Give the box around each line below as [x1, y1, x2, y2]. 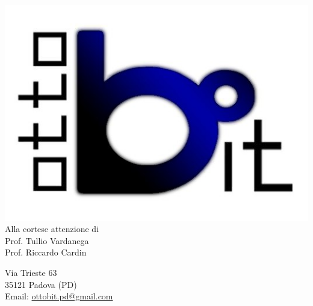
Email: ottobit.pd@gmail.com [5, 290, 113, 302]
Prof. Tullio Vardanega [5, 234, 89, 246]
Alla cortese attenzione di [5, 222, 99, 235]
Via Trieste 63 [5, 266, 57, 278]
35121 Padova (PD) [5, 278, 77, 290]
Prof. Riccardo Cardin [5, 246, 87, 259]
